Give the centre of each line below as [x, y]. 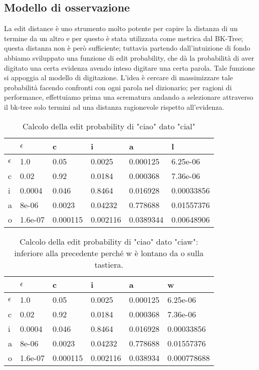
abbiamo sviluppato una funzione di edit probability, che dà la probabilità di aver [129, 57]
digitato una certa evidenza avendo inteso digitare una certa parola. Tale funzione [129, 67]
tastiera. [109, 264]
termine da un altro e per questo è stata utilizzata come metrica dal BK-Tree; [124, 38]
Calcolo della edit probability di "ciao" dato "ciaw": [109, 241]
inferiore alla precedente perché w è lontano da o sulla [109, 253]
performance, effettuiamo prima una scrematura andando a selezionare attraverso [129, 97]
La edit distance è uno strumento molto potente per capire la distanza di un [121, 28]
